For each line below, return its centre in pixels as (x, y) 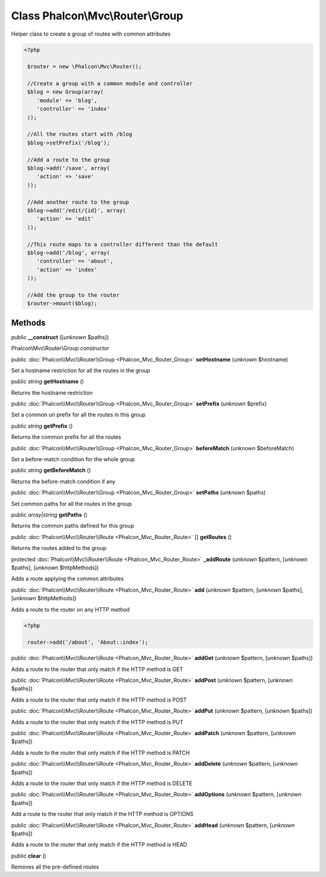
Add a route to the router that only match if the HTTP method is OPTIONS (102, 814)
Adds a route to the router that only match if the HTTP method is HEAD (99, 845)
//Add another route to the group (78, 202)
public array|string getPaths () (49, 515)
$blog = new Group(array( (66, 92)
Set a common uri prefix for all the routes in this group (78, 415)
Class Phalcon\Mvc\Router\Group (97, 16)
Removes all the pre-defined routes (55, 867)
